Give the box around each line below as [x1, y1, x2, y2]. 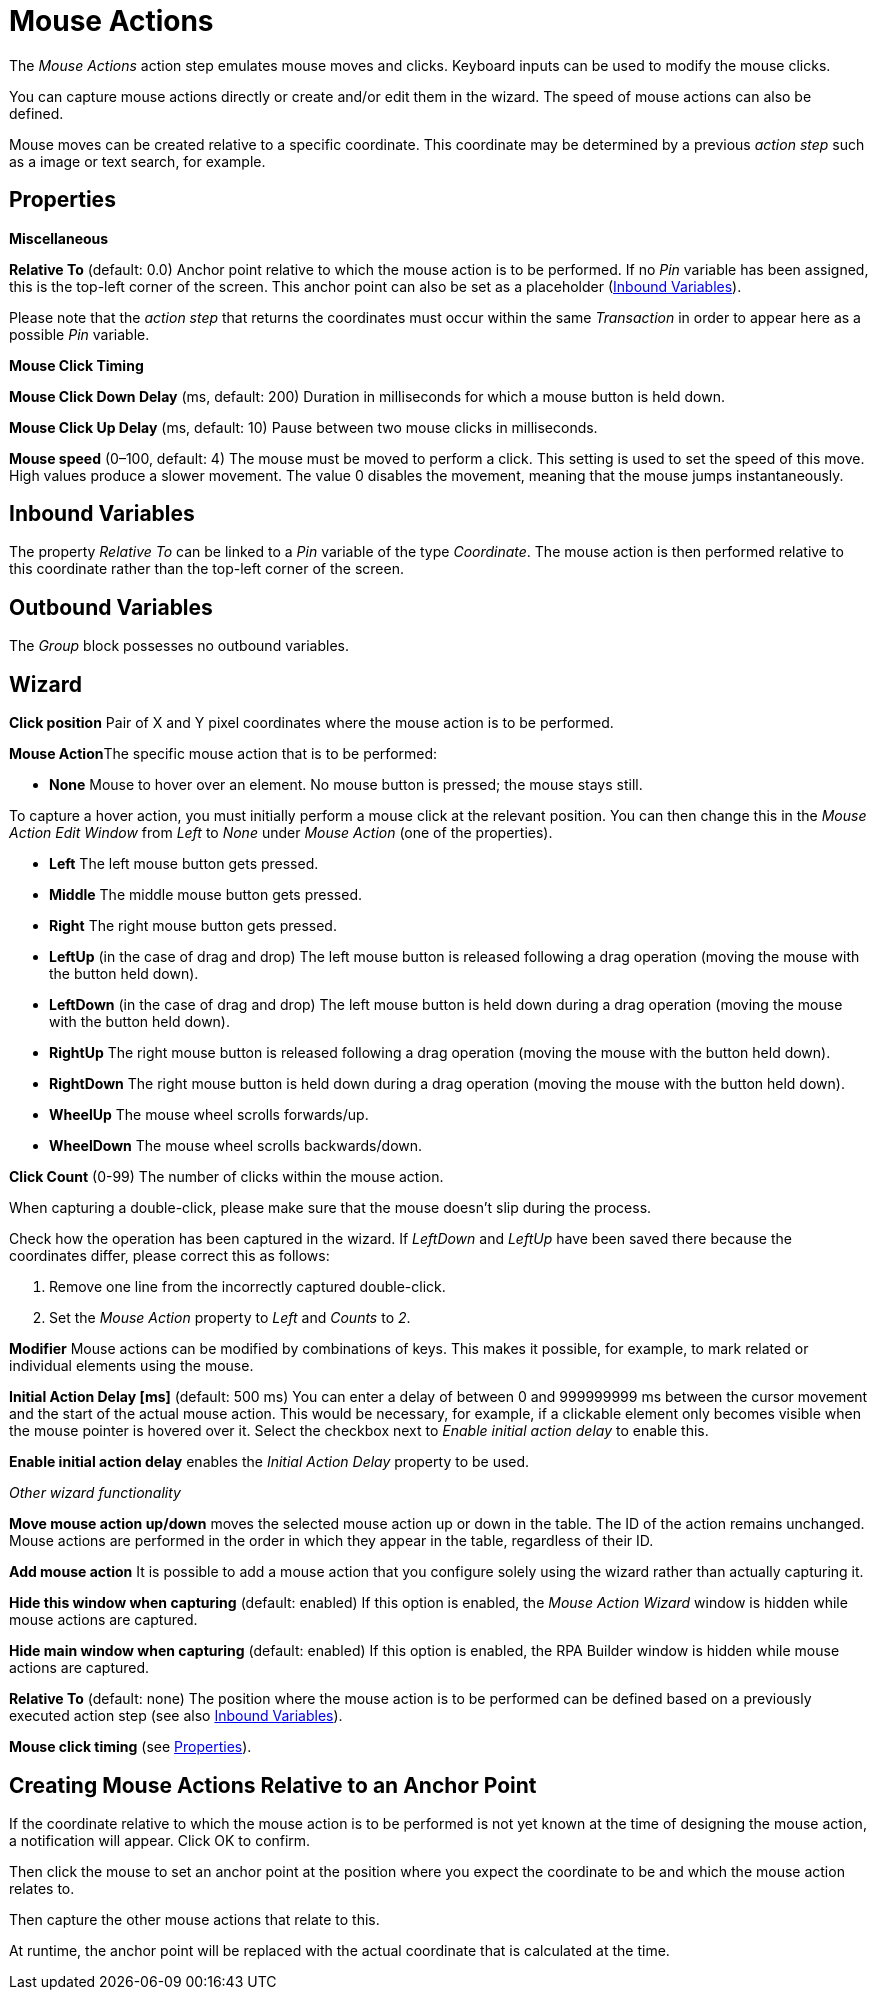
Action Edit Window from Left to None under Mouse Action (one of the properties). [9, 824, 553, 842]
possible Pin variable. [9, 325, 150, 343]
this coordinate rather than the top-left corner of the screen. [9, 560, 404, 578]
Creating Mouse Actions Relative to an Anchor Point [9, 1772, 537, 1798]
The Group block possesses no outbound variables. [9, 637, 350, 655]
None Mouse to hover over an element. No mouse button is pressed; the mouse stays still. [49, 776, 643, 794]
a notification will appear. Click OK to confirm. [9, 1831, 311, 1849]
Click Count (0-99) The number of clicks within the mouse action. [9, 1168, 444, 1186]
